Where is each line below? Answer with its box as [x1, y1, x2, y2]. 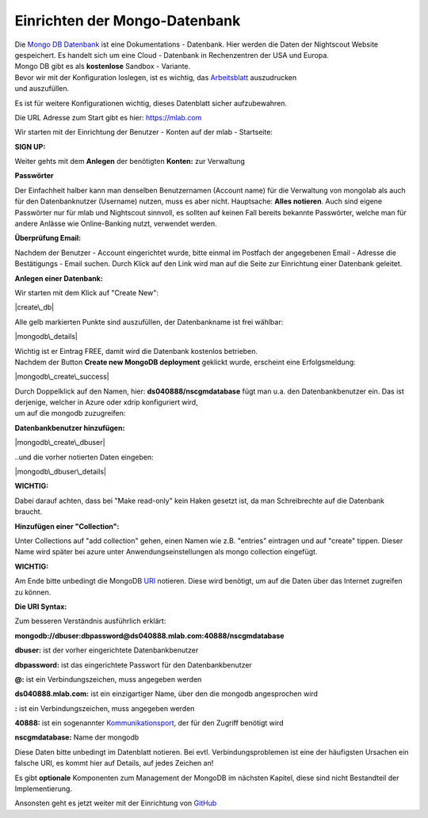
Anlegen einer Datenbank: [14, 273, 103, 283]
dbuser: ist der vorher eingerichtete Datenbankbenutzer [14, 645, 199, 655]
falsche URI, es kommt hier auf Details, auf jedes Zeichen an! [14, 759, 214, 768]
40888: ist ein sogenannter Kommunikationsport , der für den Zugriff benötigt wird [14, 718, 284, 728]
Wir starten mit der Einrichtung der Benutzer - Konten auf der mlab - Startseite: [14, 127, 273, 137]
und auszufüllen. [14, 84, 70, 93]
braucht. [14, 507, 43, 516]
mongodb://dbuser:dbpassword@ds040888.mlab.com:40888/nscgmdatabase [14, 630, 285, 641]
